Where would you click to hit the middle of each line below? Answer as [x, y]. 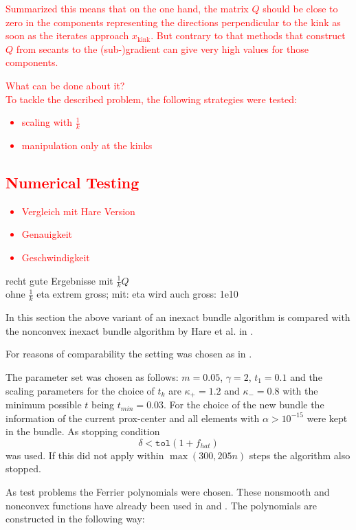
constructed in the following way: [75, 519]
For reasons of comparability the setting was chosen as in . [129, 354]
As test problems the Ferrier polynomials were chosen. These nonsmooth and [168, 492]
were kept [327, 418]
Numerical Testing [73, 182]
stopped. [23, 468]
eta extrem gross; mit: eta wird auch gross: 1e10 [137, 294]
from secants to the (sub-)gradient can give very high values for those [162, 48]
